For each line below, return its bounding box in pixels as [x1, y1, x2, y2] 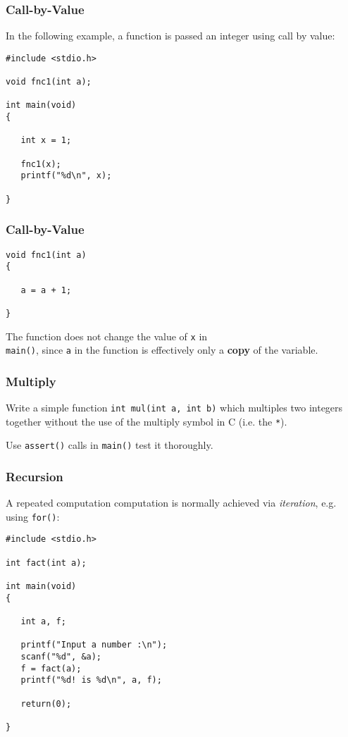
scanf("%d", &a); [20, 652, 102, 662]
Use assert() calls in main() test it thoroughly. [6, 438, 213, 452]
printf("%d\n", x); [20, 171, 112, 181]
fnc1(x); [20, 159, 61, 169]
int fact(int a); [6, 557, 87, 568]
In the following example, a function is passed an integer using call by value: [6, 28, 335, 43]
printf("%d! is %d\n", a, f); [20, 675, 162, 686]
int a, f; [20, 617, 66, 627]
